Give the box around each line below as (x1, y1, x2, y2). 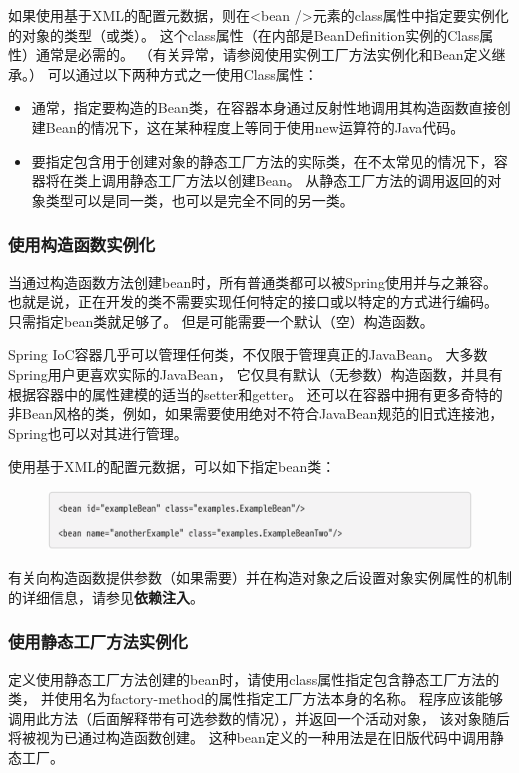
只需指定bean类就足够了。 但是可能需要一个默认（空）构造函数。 (8, 310, 434, 331)
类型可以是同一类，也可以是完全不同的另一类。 (45, 189, 354, 210)
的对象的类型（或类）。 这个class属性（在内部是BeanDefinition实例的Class (8, 24, 480, 45)
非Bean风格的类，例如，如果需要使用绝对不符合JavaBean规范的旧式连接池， (8, 403, 504, 424)
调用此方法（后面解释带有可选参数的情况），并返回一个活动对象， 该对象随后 (8, 707, 510, 728)
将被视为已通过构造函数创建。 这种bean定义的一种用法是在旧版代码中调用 (8, 727, 490, 748)
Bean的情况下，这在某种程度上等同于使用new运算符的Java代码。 (45, 116, 465, 137)
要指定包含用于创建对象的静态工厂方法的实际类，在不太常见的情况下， (31, 150, 494, 171)
